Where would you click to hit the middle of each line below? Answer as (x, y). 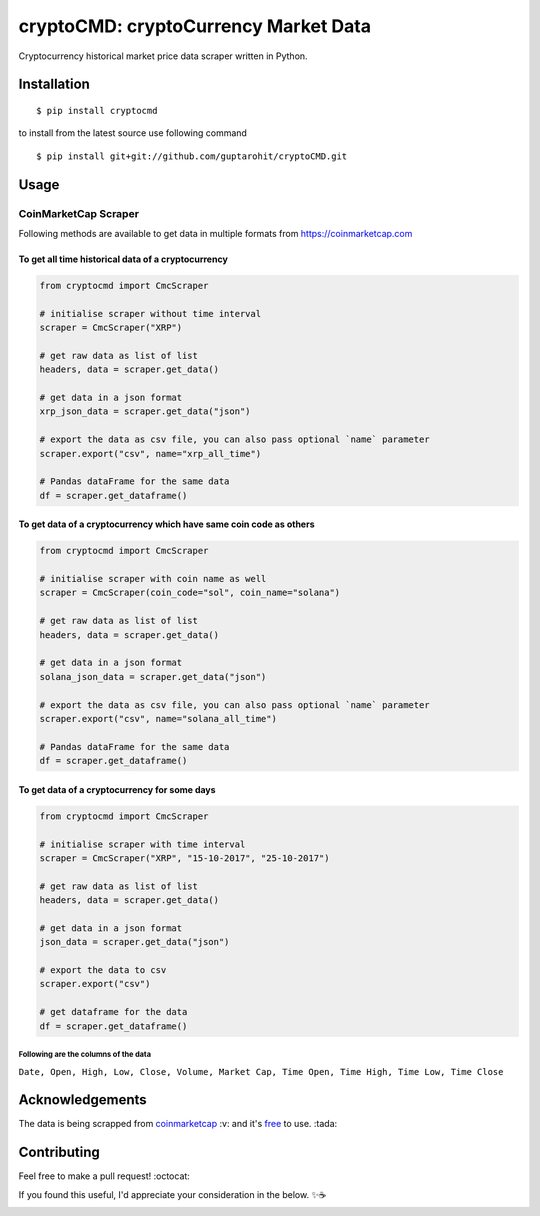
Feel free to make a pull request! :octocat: (104, 1176)
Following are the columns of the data (85, 1054)
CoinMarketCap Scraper (79, 213)
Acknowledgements (82, 1100)
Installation (54, 84)
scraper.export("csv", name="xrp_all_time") (150, 453)
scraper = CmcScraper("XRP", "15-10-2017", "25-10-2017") (184, 858)
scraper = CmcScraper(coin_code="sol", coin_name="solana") (190, 593)
